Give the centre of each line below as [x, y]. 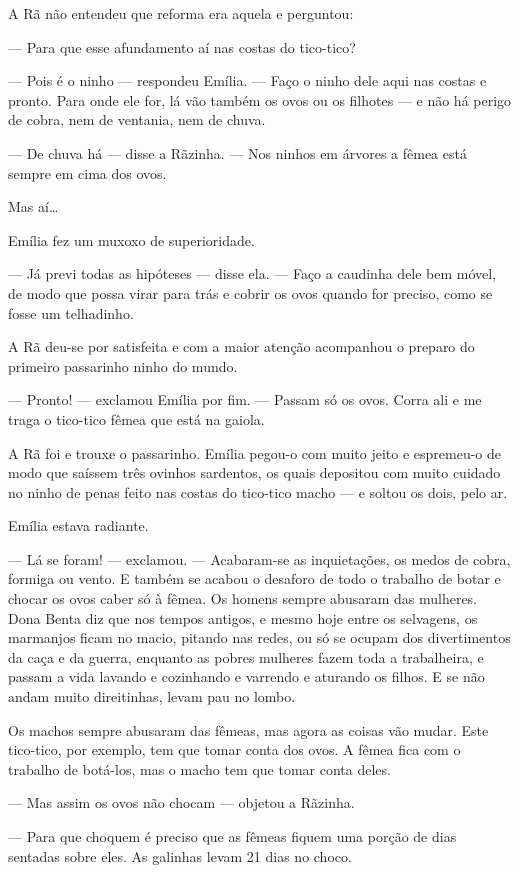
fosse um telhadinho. [71, 312]
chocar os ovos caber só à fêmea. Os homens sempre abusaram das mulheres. [243, 598]
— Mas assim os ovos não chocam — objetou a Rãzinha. [181, 802]
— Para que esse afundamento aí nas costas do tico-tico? [182, 46]
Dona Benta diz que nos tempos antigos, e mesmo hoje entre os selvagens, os [243, 617]
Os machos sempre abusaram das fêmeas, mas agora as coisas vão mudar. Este [248, 729]
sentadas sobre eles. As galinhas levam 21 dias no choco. [180, 855]
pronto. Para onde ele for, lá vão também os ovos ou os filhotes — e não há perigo [260, 99]
